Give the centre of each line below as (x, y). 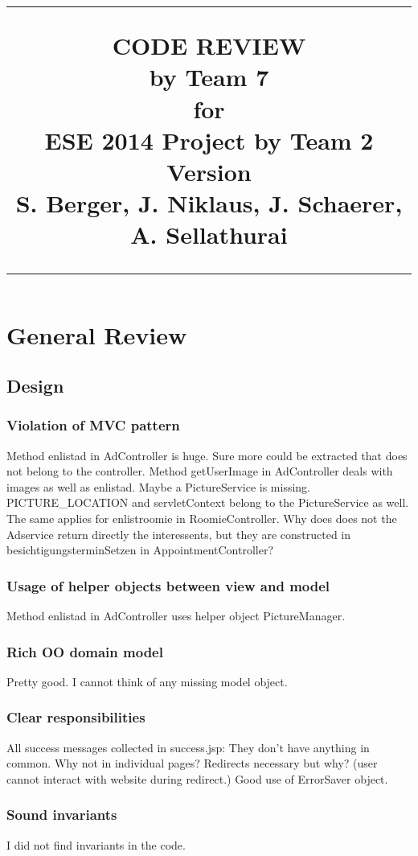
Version (209, 171)
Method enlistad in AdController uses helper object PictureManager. (176, 616)
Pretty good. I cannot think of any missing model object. (147, 681)
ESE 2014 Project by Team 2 (209, 140)
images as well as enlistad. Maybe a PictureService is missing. (158, 486)
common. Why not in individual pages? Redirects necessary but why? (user (192, 763)
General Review (97, 334)
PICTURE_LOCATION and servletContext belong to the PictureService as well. (208, 502)
